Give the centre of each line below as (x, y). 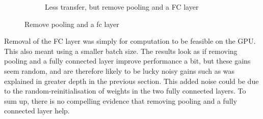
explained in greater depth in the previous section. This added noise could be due (131, 81)
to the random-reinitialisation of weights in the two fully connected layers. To (125, 91)
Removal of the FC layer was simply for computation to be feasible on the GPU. (130, 41)
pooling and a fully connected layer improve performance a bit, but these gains (127, 61)
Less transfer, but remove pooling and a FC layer (122, 7)
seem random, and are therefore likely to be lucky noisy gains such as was (120, 70)
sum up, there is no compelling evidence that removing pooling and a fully (121, 100)
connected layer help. (37, 111)
